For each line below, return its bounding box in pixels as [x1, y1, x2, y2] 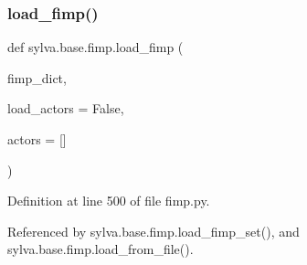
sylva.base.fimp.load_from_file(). [7, 239, 194, 259]
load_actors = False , [7, 99, 124, 118]
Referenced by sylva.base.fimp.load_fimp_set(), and [7, 221, 300, 240]
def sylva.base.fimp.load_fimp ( [7, 37, 184, 57]
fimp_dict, [7, 68, 67, 87]
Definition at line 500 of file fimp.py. [7, 191, 210, 210]
